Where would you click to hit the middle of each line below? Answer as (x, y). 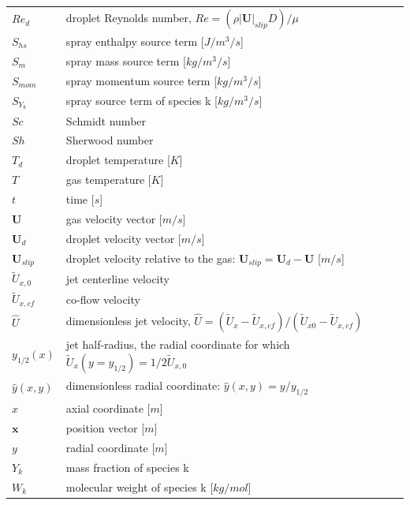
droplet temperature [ (118, 160)
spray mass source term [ (126, 60)
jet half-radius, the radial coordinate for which (178, 344)
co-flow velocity (103, 299)
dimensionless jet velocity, (128, 321)
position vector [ (105, 428)
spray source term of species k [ (142, 101)
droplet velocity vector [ (123, 238)
